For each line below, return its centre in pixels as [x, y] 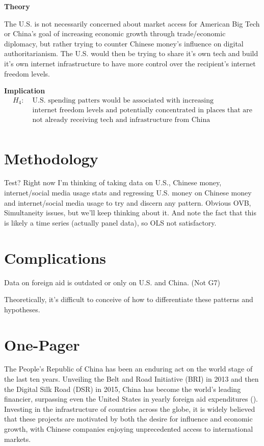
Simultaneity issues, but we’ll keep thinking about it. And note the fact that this [130, 213]
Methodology [51, 158]
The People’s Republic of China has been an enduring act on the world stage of [128, 369]
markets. [18, 439]
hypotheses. [22, 309]
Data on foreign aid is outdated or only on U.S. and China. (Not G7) [112, 282]
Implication [25, 91]
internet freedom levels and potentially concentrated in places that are [142, 110]
